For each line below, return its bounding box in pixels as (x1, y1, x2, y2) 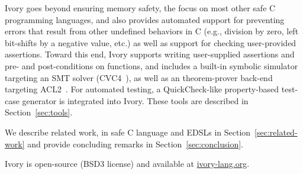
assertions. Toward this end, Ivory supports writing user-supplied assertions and (5, 48, 295, 60)
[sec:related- (254, 125, 298, 138)
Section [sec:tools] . (5, 106, 73, 118)
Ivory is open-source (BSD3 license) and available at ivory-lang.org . (5, 157, 250, 170)
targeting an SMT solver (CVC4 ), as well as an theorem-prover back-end (5, 71, 273, 83)
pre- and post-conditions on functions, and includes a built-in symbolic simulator (5, 59, 298, 72)
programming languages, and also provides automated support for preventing (5, 13, 285, 25)
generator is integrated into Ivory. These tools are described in (22, 94, 249, 107)
